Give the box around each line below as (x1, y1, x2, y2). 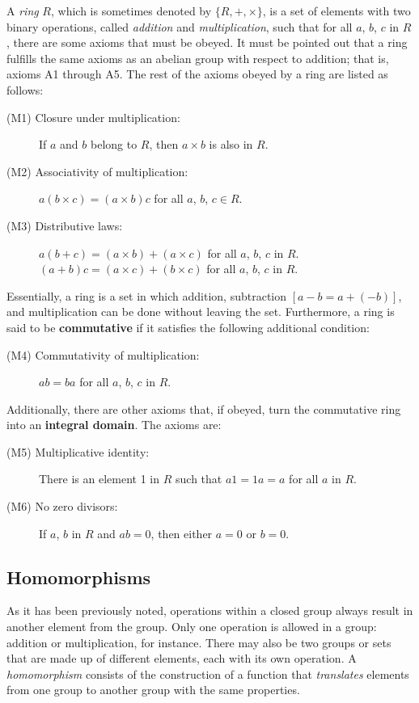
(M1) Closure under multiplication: (6, 108, 180, 125)
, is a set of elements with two (262, 2, 411, 19)
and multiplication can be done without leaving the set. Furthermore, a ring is (6, 303, 395, 320)
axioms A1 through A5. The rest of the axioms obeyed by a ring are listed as (6, 65, 388, 82)
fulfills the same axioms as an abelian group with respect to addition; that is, (6, 49, 389, 66)
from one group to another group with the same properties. (6, 681, 300, 698)
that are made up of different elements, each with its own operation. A (6, 650, 357, 667)
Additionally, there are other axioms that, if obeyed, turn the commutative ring (6, 400, 401, 417)
